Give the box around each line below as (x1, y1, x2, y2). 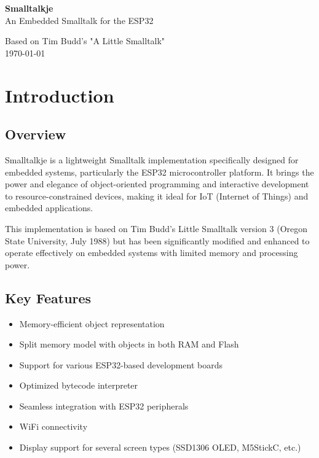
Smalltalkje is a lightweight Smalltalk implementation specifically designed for (5, 153, 299, 166)
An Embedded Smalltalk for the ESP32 (5, 14, 154, 26)
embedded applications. (5, 201, 93, 214)
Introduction (5, 82, 114, 107)
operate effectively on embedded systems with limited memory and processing (5, 246, 298, 259)
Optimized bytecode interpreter (19, 379, 138, 392)
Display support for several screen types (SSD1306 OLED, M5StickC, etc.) (19, 441, 301, 454)
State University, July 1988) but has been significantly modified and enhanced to (5, 234, 310, 247)
